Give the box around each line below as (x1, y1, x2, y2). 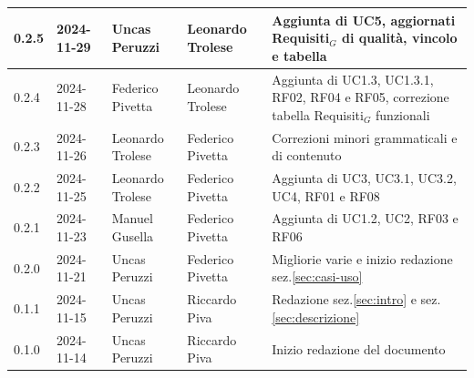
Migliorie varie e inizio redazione (272, 249, 453, 268)
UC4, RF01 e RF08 (272, 186, 380, 205)
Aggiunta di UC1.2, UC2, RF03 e (272, 209, 459, 228)
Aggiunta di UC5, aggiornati (272, 10, 456, 29)
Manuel (111, 209, 153, 228)
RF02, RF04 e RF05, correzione (272, 87, 449, 107)
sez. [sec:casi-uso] (272, 267, 363, 286)
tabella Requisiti (272, 105, 364, 124)
